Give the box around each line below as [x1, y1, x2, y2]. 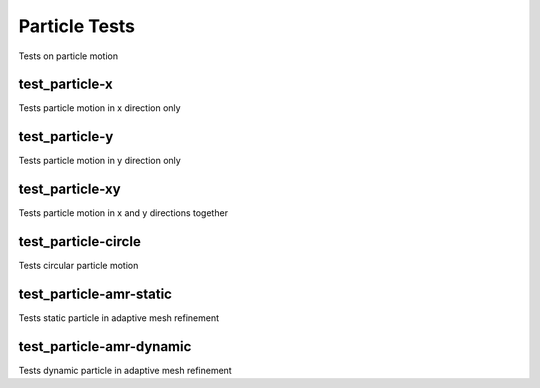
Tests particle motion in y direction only [18, 155, 182, 167]
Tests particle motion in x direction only [18, 102, 181, 114]
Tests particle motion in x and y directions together [18, 207, 229, 219]
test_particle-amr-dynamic [18, 338, 192, 355]
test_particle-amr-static [18, 285, 172, 302]
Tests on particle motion [18, 50, 119, 62]
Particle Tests [18, 15, 135, 37]
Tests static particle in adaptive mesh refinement [18, 312, 220, 324]
